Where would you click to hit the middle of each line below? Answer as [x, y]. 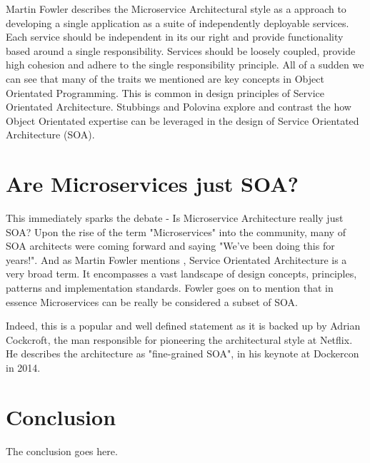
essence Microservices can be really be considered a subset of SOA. [152, 301]
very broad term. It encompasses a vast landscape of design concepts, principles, [181, 274]
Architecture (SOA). [50, 134]
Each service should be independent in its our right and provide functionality [175, 37]
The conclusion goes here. [62, 451]
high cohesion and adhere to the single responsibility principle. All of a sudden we [185, 65]
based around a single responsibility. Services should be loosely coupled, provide [181, 50]
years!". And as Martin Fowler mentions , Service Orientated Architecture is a [176, 259]
